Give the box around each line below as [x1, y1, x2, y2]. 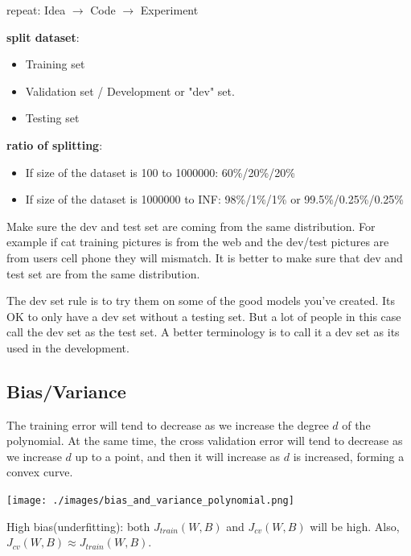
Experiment [140, 2, 199, 18]
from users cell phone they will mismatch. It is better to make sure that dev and [6, 249, 403, 266]
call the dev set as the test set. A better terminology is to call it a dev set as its [6, 323, 400, 340]
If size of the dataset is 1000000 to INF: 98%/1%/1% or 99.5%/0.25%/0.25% [25, 191, 404, 208]
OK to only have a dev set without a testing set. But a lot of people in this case [6, 307, 401, 324]
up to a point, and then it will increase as [75, 447, 281, 464]
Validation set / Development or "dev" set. [25, 82, 235, 99]
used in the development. [6, 339, 129, 356]
